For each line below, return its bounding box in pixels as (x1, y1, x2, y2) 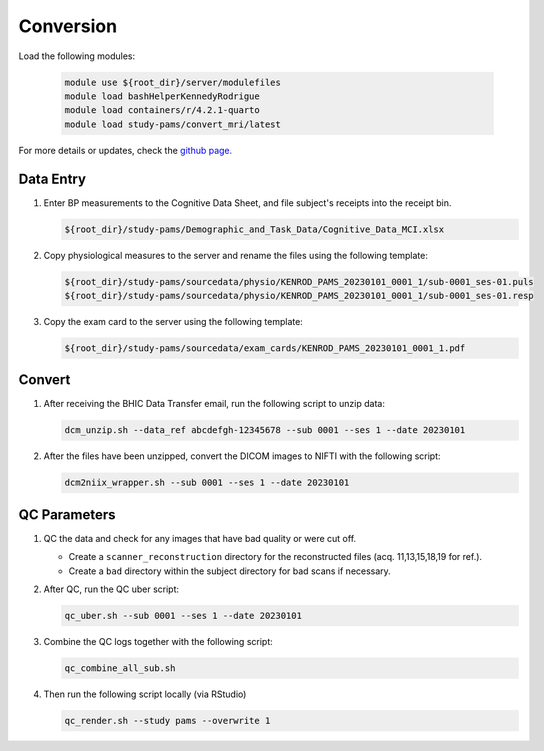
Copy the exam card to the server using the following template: (43, 315, 304, 327)
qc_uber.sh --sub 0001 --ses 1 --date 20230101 (64, 610, 302, 622)
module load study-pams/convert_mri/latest (64, 118, 282, 130)
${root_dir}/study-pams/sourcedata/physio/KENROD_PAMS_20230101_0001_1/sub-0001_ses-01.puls (64, 276, 534, 287)
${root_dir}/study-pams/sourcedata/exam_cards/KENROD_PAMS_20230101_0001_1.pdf (64, 342, 466, 354)
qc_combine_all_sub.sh (64, 662, 176, 674)
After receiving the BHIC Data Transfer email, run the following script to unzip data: (43, 398, 385, 410)
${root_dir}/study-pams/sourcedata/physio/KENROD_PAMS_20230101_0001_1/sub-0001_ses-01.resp (64, 290, 534, 301)
